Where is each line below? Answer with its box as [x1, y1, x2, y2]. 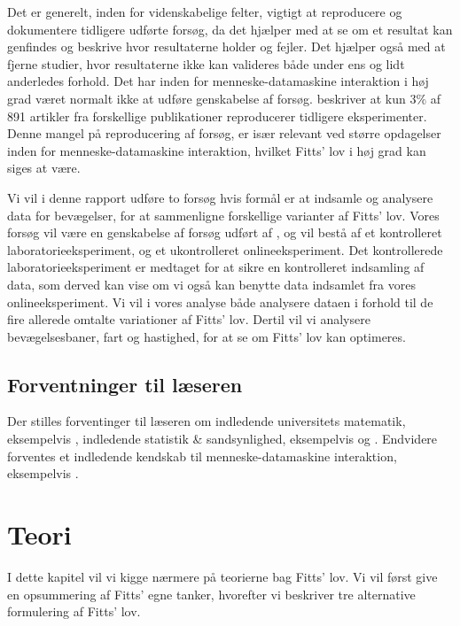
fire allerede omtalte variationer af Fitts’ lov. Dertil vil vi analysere [7, 310, 370, 328]
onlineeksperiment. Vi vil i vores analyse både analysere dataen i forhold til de [7, 292, 433, 311]
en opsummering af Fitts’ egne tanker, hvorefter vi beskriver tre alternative [7, 584, 416, 603]
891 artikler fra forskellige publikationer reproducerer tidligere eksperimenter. [7, 106, 427, 125]
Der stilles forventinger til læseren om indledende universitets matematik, [7, 412, 406, 430]
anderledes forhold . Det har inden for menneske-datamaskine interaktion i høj [7, 72, 429, 90]
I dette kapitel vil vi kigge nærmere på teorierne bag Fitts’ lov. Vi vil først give [7, 567, 438, 585]
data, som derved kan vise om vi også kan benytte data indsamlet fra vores [7, 274, 416, 293]
